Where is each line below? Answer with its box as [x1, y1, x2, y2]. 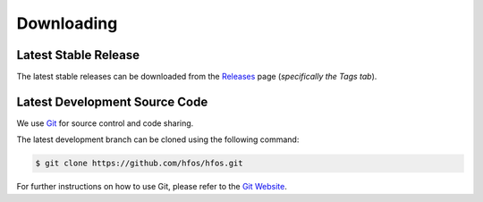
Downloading [16, 13, 118, 33]
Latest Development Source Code [16, 94, 208, 109]
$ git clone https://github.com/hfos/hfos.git [35, 158, 243, 169]
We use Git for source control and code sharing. [16, 117, 194, 129]
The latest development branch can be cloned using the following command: [16, 134, 300, 145]
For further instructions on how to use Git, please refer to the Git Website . [16, 181, 288, 192]
